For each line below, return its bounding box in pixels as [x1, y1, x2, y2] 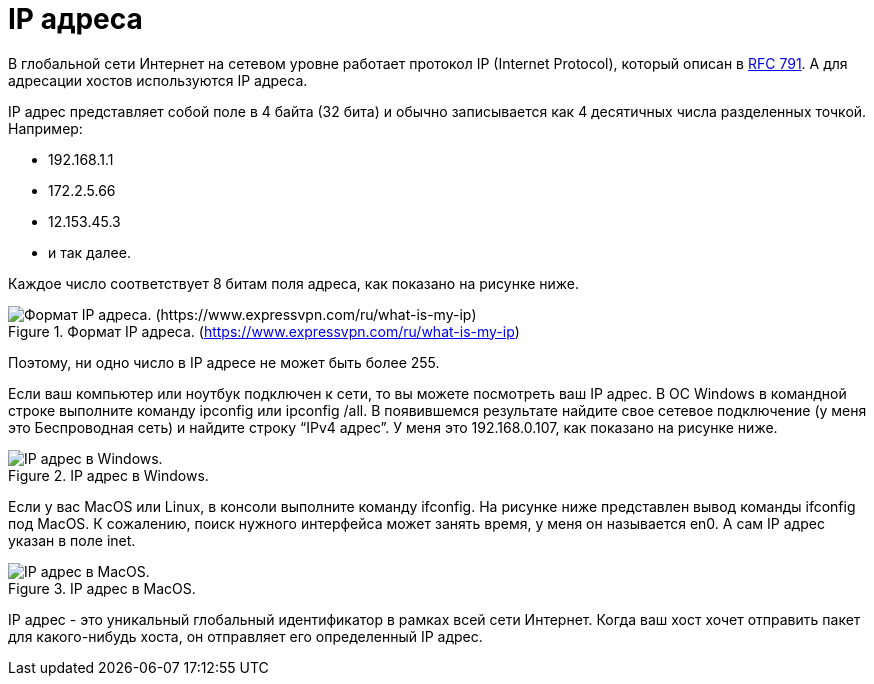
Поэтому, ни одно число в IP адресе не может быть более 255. [8, 353, 440, 371]
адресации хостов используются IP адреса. [8, 71, 308, 89]
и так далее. [48, 243, 131, 261]
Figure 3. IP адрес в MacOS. [8, 579, 196, 597]
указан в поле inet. [8, 531, 136, 549]
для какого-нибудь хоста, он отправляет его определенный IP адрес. [8, 627, 483, 645]
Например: [8, 119, 83, 137]
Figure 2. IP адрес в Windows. [8, 466, 209, 484]
